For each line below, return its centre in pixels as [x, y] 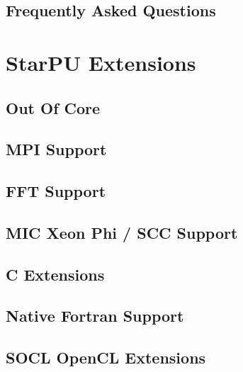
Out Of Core [53, 107]
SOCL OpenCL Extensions [106, 357]
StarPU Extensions [101, 62]
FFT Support [56, 191]
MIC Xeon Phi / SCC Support [122, 232]
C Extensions [55, 274]
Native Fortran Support [95, 316]
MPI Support [56, 149]
